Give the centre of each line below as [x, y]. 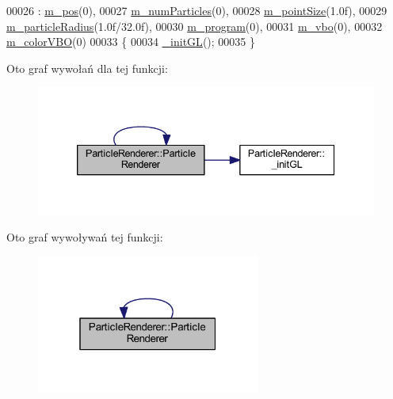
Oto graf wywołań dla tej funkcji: [87, 68]
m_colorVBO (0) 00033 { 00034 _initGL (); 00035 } [131, 42]
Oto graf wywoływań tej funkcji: [85, 237]
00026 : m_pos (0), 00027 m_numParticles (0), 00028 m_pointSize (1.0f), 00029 [197, 10]
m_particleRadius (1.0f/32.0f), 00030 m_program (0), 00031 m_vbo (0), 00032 [195, 26]
